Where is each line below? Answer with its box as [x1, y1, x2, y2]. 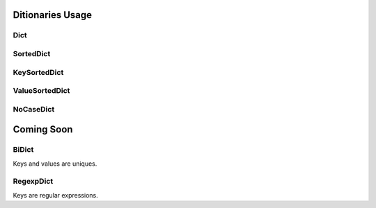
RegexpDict [13, 177, 54, 187]
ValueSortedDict [13, 86, 70, 96]
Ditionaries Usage [13, 9, 93, 21]
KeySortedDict [13, 67, 64, 77]
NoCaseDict [13, 104, 55, 114]
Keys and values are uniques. [13, 159, 97, 168]
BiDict [13, 145, 34, 155]
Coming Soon [13, 123, 73, 135]
